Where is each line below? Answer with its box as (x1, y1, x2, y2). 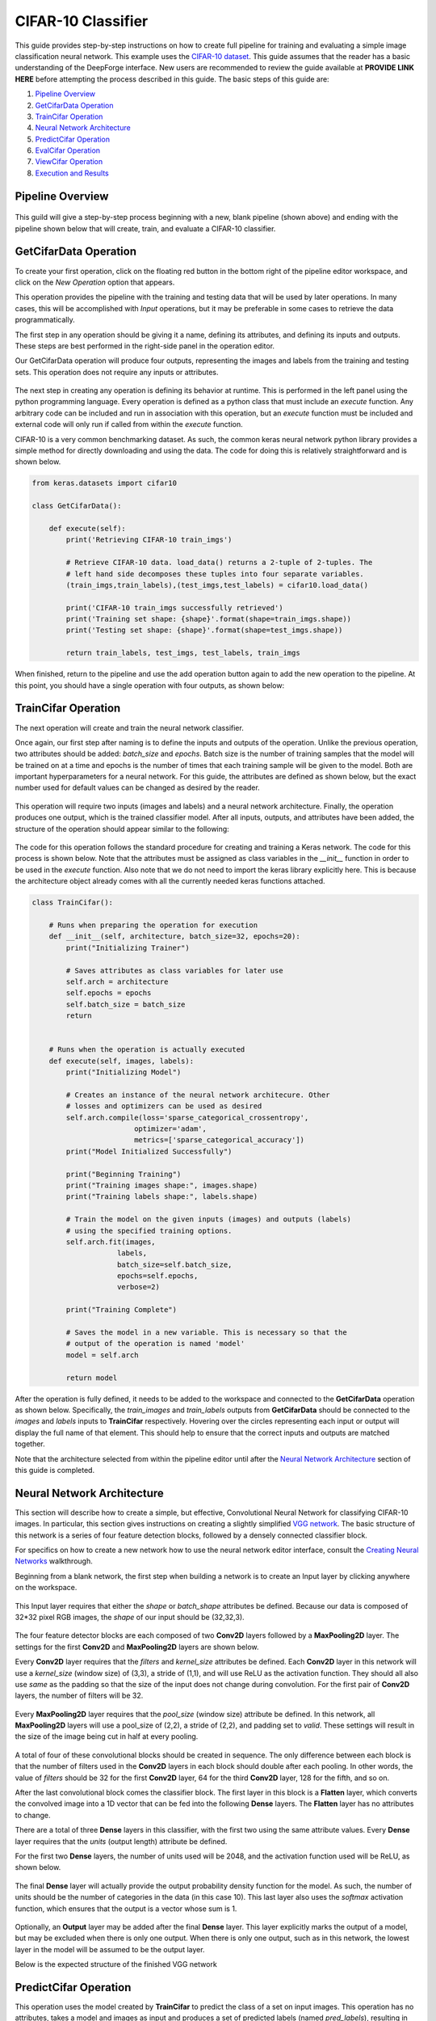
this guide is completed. (15, 1465, 95, 1475)
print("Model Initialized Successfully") (65, 1146, 233, 1156)
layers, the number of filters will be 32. (15, 1690, 144, 1701)
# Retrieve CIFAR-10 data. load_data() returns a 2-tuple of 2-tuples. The (65, 558, 373, 567)
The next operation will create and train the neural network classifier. (15, 723, 244, 732)
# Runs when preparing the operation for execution (48, 920, 258, 930)
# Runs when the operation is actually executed (48, 1045, 245, 1054)
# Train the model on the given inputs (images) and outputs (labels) (65, 1215, 351, 1224)
